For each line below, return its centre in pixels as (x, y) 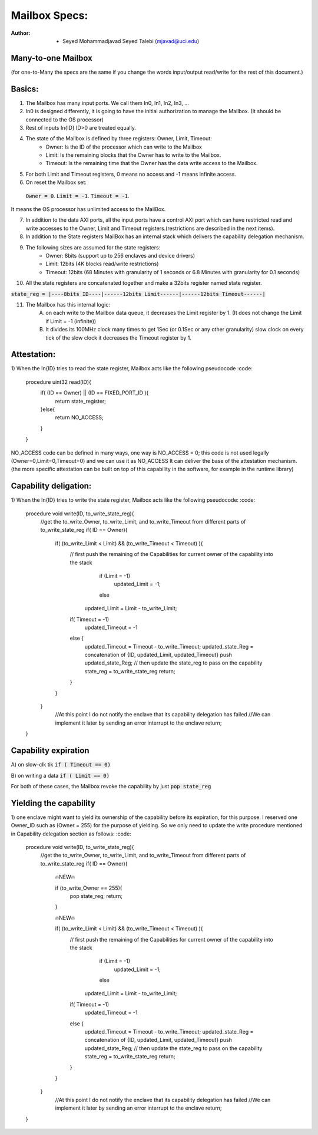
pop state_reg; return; (96, 896)
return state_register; (80, 401)
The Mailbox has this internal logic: (68, 304)
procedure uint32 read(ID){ (58, 382)
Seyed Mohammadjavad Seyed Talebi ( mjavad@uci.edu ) (131, 41)
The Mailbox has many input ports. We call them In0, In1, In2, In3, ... (107, 103)
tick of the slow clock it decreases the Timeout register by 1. (118, 338)
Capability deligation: (51, 486)
